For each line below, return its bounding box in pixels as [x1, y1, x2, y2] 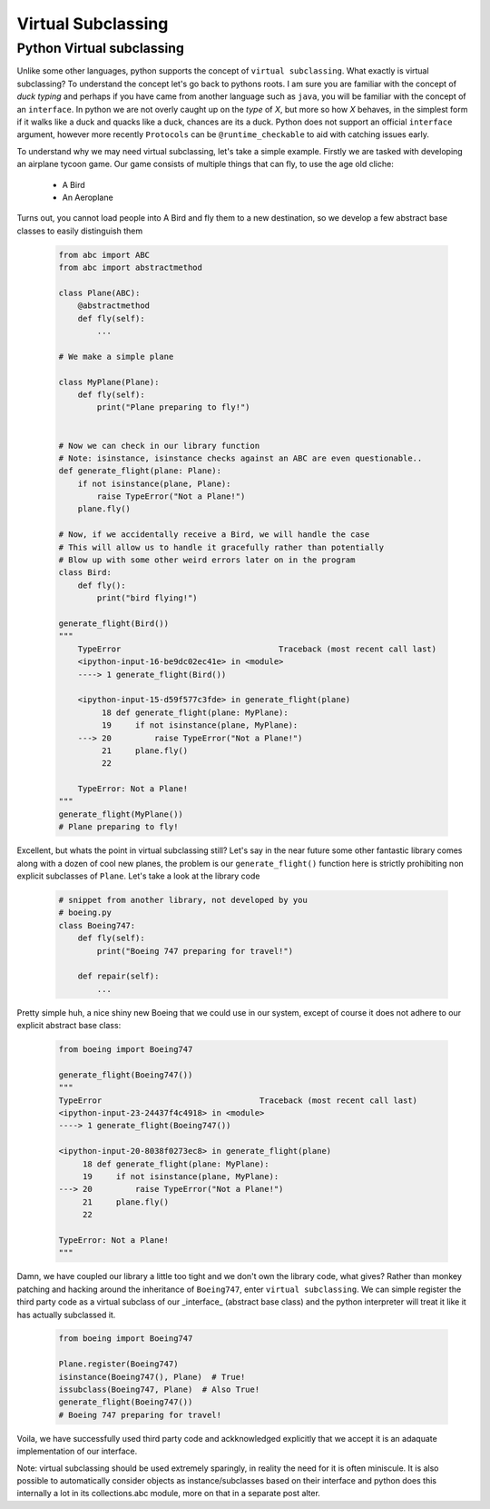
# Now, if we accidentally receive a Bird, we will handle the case [58, 530, 370, 540]
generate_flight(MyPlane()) [58, 809, 183, 819]
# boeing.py [58, 908, 113, 918]
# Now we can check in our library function [58, 441, 260, 451]
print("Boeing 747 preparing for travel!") [96, 946, 294, 956]
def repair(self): [77, 971, 160, 981]
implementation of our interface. [16, 1445, 138, 1457]
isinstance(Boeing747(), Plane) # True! [58, 1372, 246, 1382]
